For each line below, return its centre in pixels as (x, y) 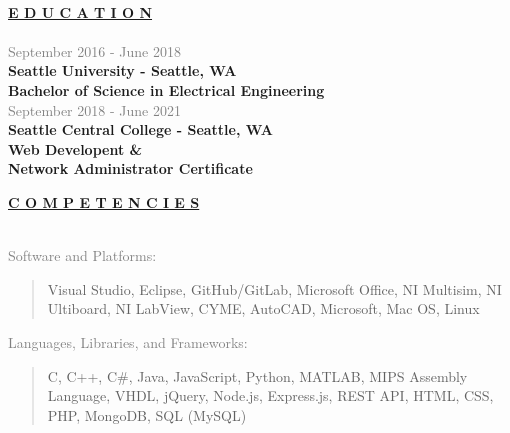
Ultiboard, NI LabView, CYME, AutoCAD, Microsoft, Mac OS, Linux (263, 308)
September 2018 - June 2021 (94, 109)
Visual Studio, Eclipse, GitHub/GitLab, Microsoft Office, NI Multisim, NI (274, 288)
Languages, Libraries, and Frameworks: (128, 341)
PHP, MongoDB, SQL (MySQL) (147, 414)
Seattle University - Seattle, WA (122, 70)
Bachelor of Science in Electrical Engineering (166, 89)
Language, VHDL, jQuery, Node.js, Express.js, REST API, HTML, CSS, (270, 395)
